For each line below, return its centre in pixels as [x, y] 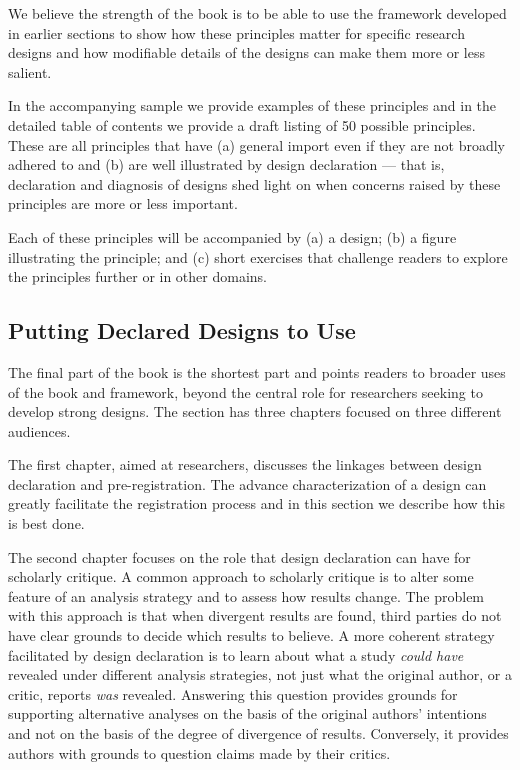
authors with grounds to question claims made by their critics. [199, 752]
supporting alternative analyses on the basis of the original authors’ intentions [247, 713]
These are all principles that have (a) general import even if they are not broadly [256, 144]
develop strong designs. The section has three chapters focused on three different [255, 411]
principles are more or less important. [123, 203]
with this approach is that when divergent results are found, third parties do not [255, 615]
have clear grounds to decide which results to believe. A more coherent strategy [251, 635]
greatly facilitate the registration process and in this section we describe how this [256, 503]
